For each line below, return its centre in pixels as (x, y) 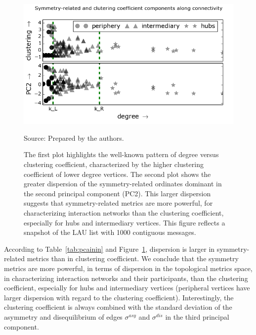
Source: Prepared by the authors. (74, 138)
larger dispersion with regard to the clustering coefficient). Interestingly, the (119, 297)
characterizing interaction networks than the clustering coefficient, (124, 213)
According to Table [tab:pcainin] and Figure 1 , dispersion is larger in (109, 249)
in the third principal (197, 316)
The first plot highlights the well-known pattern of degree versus (121, 154)
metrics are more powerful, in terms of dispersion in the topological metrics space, (128, 268)
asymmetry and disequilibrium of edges (63, 316)
